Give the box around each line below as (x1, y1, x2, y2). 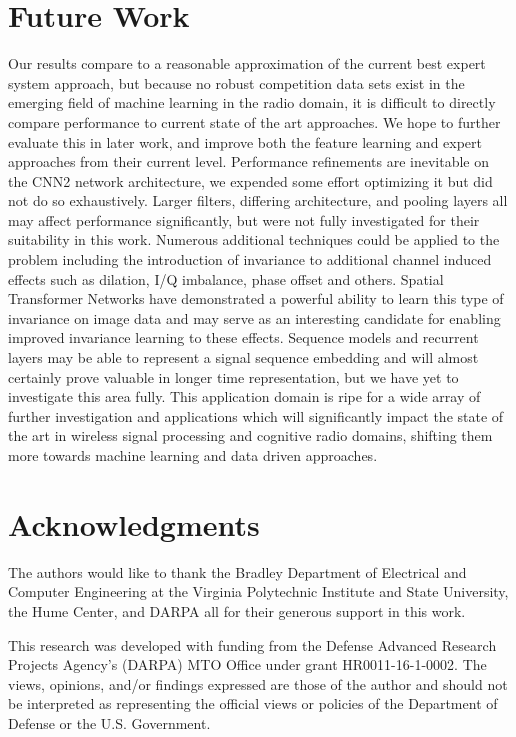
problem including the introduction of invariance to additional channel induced (8, 249, 492, 270)
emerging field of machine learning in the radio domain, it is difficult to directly (8, 92, 496, 113)
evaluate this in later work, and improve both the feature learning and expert (8, 131, 483, 152)
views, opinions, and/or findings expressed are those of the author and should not (8, 673, 508, 694)
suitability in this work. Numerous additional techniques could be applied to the (8, 229, 500, 250)
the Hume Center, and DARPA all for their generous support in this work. (8, 600, 466, 621)
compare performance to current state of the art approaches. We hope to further (8, 111, 501, 132)
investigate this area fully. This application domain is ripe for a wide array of (8, 386, 481, 407)
